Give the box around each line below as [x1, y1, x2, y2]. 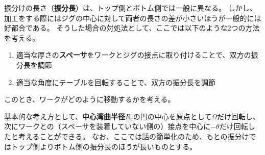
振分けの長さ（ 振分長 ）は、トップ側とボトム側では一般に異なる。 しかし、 [4, 3, 257, 13]
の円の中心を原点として [133, 111, 212, 121]
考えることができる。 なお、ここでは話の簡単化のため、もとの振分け [18, 131, 249, 141]
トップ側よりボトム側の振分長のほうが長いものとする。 [11, 141, 197, 151]
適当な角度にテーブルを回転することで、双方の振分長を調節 [16, 76, 215, 87]
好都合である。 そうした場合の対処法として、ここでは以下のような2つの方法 [4, 22, 260, 33]
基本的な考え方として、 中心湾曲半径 [4, 111, 125, 121]
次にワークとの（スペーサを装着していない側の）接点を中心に [4, 121, 211, 132]
